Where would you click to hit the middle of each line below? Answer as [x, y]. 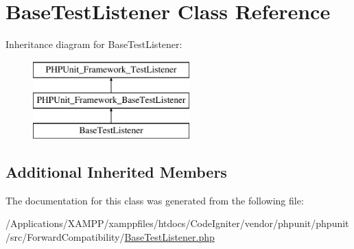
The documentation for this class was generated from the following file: [155, 200]
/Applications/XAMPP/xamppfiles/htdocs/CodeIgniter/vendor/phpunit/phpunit [177, 223]
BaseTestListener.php [169, 237]
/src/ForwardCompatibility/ [65, 237]
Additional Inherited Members [116, 172]
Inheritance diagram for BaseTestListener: [94, 44]
